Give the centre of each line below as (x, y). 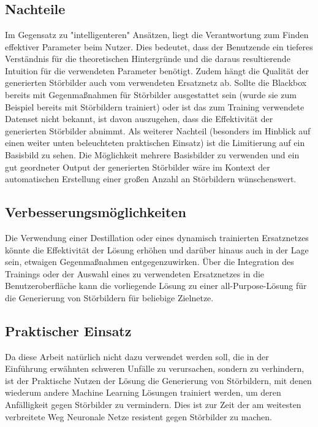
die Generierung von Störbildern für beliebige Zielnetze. (109, 297)
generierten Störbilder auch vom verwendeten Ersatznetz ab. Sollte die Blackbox (156, 83)
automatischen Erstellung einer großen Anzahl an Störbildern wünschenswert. (151, 179)
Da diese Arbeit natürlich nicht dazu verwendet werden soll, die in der (137, 356)
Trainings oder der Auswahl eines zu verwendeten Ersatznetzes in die (135, 273)
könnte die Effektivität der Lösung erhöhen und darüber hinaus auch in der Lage (157, 249)
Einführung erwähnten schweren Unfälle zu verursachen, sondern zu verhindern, (155, 368)
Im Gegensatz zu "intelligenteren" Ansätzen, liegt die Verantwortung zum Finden (157, 34)
